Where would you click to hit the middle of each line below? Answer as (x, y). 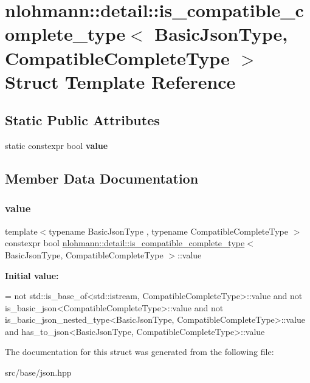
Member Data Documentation (102, 178)
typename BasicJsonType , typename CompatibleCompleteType (169, 231)
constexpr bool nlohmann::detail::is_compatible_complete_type (125, 243)
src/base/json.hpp (38, 372)
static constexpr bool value (57, 146)
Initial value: (32, 275)
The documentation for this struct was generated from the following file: (139, 352)
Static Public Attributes (82, 120)
